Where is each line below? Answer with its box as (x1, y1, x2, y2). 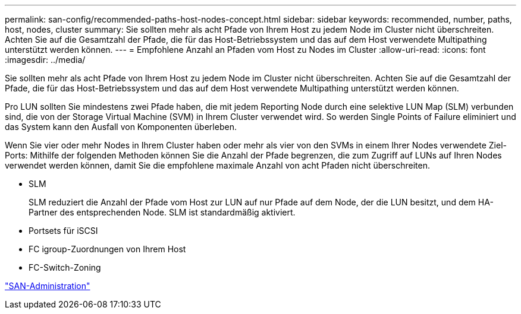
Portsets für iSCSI (29, 226, 98, 236)
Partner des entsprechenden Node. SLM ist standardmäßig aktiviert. (29, 207, 296, 217)
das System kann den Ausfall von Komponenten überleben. (5, 122, 237, 132)
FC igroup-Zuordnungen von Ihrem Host (29, 244, 186, 254)
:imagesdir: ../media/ (5, 55, 86, 65)
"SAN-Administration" (5, 281, 90, 291)
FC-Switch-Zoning (29, 262, 101, 272)
